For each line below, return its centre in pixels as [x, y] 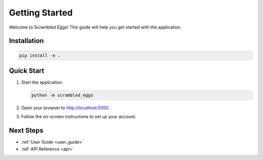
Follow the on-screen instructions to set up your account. [79, 117]
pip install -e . [40, 55]
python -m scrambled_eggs [62, 95]
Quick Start [27, 71]
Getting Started [41, 13]
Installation [26, 41]
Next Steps [26, 131]
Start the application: [42, 82]
